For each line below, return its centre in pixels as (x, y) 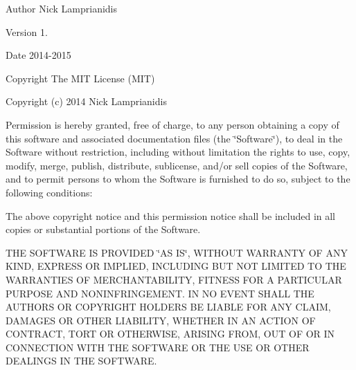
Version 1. (27, 31)
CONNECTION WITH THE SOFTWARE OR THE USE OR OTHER (158, 347)
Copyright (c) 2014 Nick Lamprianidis (86, 101)
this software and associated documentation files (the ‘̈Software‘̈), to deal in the (174, 138)
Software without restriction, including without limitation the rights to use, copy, (178, 152)
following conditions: (49, 192)
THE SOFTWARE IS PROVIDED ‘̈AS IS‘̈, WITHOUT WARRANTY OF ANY (177, 252)
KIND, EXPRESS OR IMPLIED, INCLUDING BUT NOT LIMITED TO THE (176, 266)
